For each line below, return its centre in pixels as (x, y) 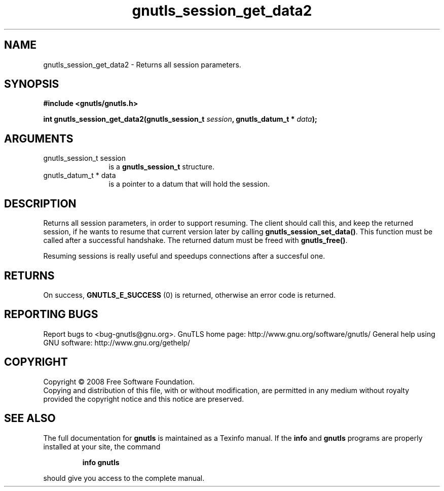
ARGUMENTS (39, 138)
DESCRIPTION (40, 203)
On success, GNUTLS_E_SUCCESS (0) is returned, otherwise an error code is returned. (190, 295)
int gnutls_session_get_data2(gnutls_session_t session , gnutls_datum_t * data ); (180, 119)
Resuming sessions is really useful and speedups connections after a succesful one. (184, 256)
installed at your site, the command (102, 446)
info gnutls (101, 462)
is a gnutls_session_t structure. (161, 167)
